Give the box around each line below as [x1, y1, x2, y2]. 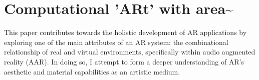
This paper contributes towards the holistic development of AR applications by [4, 27, 247, 37]
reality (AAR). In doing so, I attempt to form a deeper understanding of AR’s [4, 56, 244, 66]
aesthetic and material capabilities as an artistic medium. [4, 66, 180, 76]
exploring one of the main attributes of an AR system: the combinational [4, 36, 228, 47]
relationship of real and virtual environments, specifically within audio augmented [4, 46, 255, 57]
